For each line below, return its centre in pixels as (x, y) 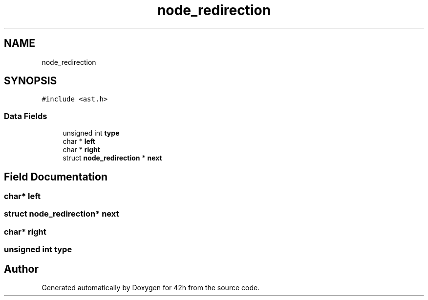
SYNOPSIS (31, 81)
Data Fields (26, 116)
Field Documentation (56, 177)
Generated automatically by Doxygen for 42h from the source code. (151, 288)
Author (21, 269)
